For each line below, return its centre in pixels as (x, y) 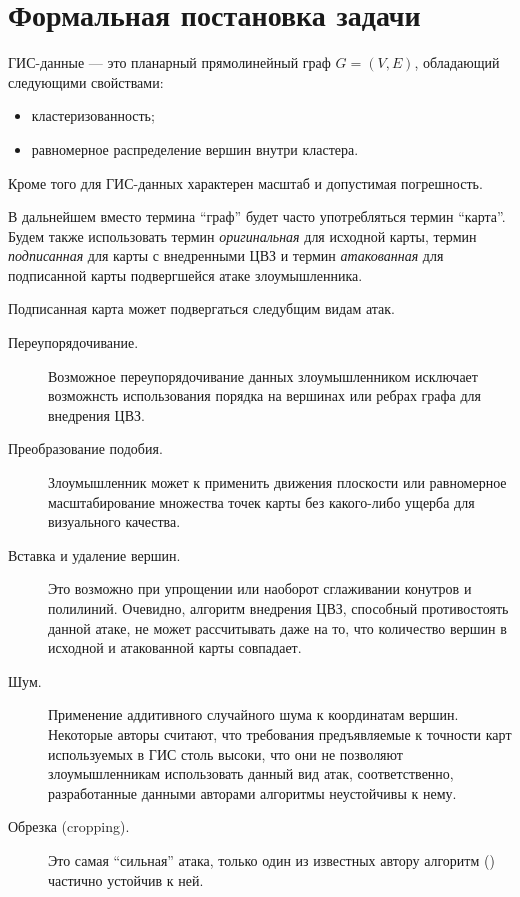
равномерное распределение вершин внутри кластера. (195, 148)
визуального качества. (114, 521)
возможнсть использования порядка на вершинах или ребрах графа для (265, 395)
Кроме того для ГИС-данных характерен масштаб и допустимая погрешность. (245, 182)
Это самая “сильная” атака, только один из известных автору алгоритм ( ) (271, 859)
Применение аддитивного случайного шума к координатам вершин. (253, 714)
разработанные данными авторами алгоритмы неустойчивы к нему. (252, 792)
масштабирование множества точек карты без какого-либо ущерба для (261, 501)
